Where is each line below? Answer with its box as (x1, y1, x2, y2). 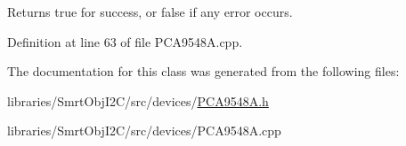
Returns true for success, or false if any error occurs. (7, 3, 293, 20)
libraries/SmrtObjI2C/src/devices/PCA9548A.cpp (7, 121, 281, 140)
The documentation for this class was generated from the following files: (7, 62, 400, 81)
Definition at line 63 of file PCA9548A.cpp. (7, 32, 243, 50)
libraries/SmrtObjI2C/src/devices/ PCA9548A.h (7, 91, 269, 110)
